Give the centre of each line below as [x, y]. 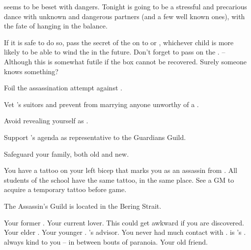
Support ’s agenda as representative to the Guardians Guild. [95, 137]
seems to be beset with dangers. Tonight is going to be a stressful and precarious [125, 6]
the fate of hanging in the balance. [56, 26]
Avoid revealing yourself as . [46, 121]
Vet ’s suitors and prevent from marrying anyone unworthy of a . [101, 104]
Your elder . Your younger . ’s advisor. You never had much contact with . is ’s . [125, 232]
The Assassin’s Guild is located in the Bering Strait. [83, 206]
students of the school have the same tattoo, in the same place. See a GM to [119, 180]
